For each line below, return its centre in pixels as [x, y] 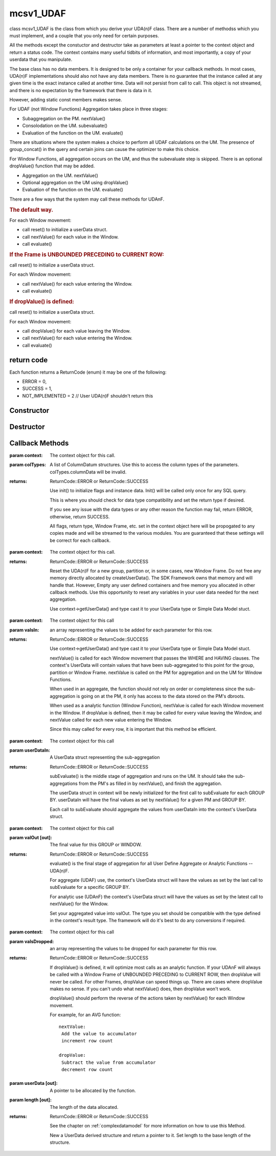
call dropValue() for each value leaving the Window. [76, 331]
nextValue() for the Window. [79, 904]
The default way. [31, 210]
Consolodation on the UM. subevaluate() [65, 126]
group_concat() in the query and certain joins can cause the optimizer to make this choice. [105, 149]
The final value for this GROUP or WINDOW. [96, 845]
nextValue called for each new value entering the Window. [111, 719]
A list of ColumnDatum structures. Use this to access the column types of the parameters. [144, 465]
